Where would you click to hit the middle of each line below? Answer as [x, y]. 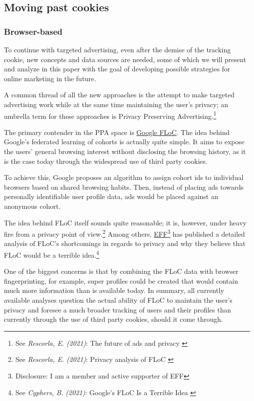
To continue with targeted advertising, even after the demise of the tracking [117, 49]
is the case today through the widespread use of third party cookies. [106, 161]
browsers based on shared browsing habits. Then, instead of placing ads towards [124, 187]
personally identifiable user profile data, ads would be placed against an [111, 196]
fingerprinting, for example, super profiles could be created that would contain [121, 280]
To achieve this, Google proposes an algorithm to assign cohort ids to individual [124, 177]
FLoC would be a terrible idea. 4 [52, 254]
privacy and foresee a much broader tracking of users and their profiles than [117, 309]
